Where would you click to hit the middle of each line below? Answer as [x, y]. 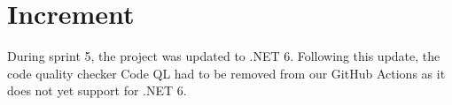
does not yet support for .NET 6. [97, 90]
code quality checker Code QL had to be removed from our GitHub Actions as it [226, 73]
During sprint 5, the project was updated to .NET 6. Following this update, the [224, 56]
